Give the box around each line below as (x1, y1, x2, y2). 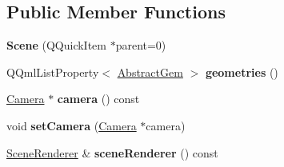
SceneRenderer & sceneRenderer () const (6, 144, 218, 161)
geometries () (205, 63, 278, 80)
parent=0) (115, 37, 166, 54)
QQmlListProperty (6, 63, 99, 80)
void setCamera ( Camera (6, 117, 137, 133)
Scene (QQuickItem (6, 37, 106, 54)
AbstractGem (117, 63, 183, 80)
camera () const (57, 90, 140, 107)
